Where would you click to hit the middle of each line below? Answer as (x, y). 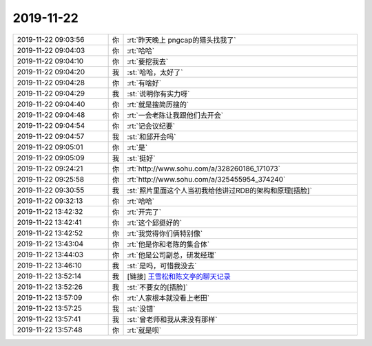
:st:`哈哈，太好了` (155, 72)
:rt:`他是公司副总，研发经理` (172, 255)
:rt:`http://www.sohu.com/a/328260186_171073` (204, 169)
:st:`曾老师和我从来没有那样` (172, 319)
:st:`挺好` (141, 158)
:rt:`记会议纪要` (151, 126)
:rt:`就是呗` (144, 330)
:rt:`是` (137, 147)
